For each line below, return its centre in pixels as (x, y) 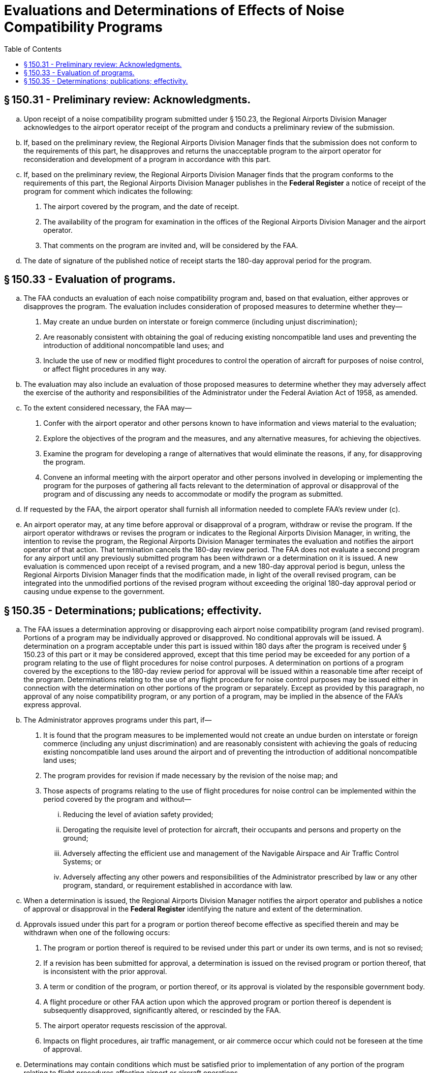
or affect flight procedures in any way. (105, 369)
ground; (76, 838)
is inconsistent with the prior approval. (105, 972)
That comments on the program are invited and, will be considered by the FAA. (171, 245)
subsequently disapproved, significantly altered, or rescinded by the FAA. (162, 1010)
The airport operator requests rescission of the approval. (135, 1026)
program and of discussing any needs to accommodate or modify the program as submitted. (193, 494)
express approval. (53, 705)
